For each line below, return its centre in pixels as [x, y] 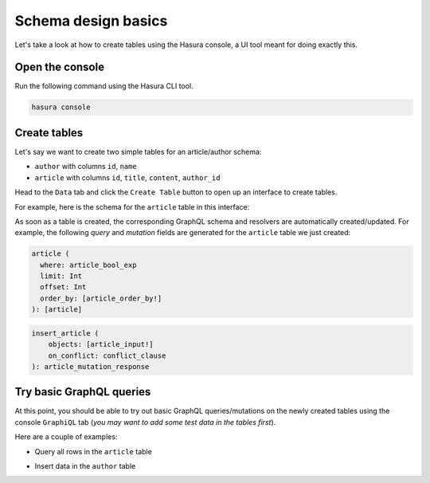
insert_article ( [65, 333]
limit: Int [61, 276]
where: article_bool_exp [88, 265]
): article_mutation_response [90, 366]
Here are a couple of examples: [66, 437]
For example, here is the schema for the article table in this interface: [132, 206]
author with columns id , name [86, 167]
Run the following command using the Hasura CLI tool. [104, 86]
